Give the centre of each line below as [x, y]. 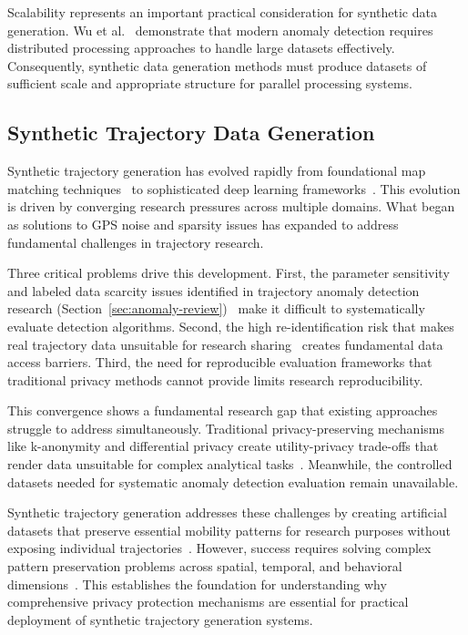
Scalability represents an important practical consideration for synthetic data [222, 12]
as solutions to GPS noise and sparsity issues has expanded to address [203, 224]
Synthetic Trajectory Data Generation [191, 133]
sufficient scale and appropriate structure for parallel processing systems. [210, 83]
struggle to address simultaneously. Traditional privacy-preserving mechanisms [226, 428]
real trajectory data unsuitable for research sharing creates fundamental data [225, 344]
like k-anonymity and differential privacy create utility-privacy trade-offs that [223, 446]
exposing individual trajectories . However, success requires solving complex [219, 548]
